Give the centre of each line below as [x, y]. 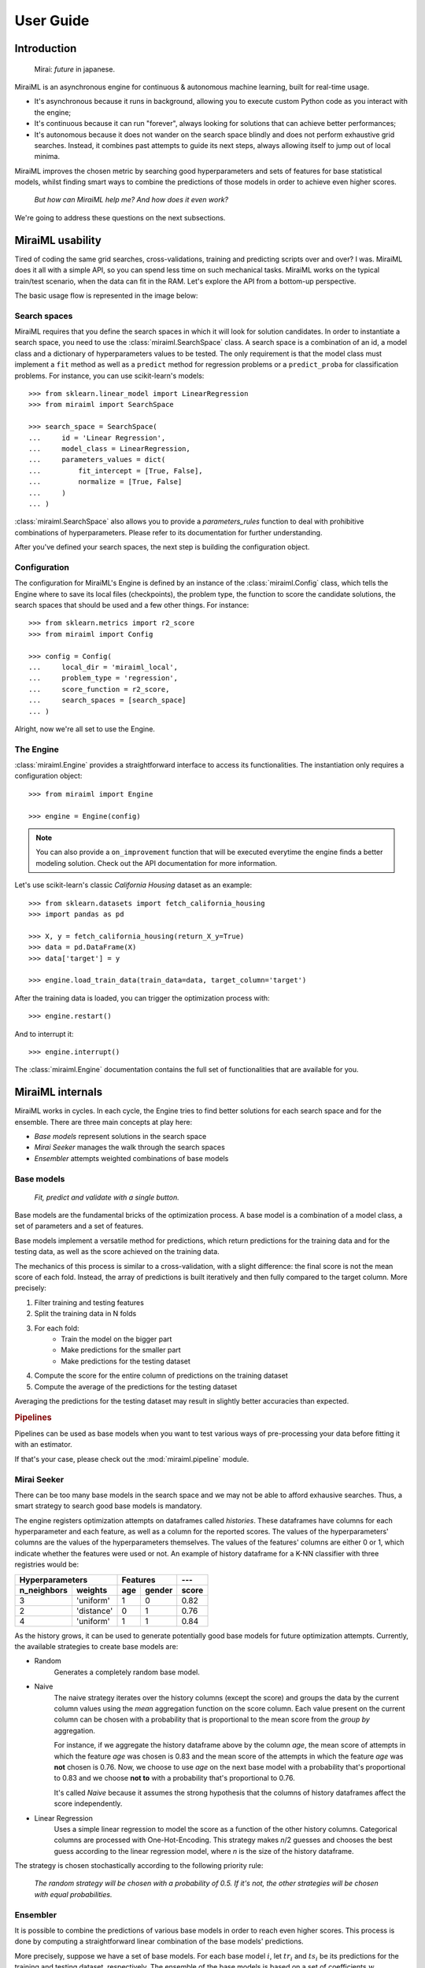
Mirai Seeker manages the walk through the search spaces [130, 1147]
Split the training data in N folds [85, 1314]
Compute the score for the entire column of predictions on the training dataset [161, 1376]
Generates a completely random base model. [127, 1672]
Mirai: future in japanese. [75, 69]
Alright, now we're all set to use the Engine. [85, 729]
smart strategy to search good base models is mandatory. [108, 1506]
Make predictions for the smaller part [121, 1350]
